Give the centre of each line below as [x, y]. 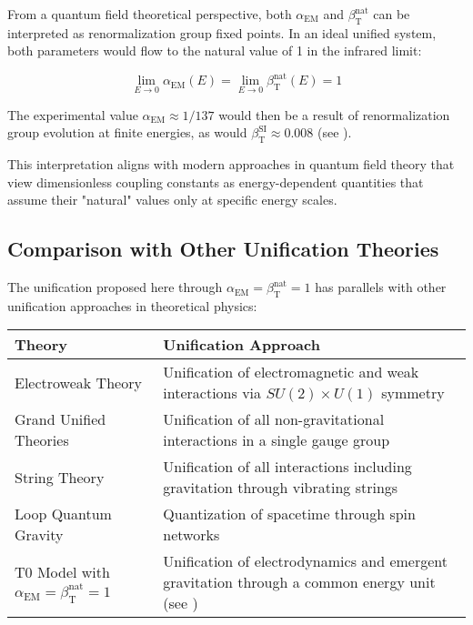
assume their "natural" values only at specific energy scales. [172, 200]
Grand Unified [60, 419]
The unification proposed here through [115, 287]
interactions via [212, 393]
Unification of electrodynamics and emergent [305, 561]
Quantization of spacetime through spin [289, 514]
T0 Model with [62, 572]
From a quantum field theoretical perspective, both [150, 14]
